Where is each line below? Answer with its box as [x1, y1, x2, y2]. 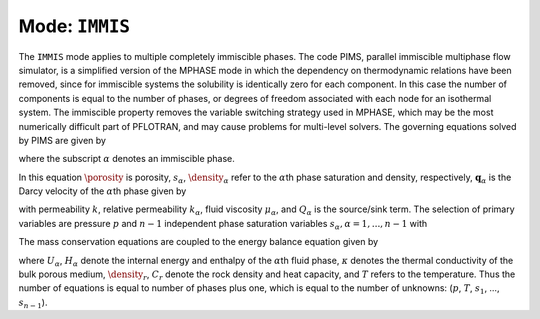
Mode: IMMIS [18, 15, 130, 37]
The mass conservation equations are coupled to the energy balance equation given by [18, 236, 379, 248]
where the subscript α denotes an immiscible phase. [18, 153, 235, 165]
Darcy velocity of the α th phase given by [18, 185, 187, 197]
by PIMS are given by [18, 134, 107, 146]
